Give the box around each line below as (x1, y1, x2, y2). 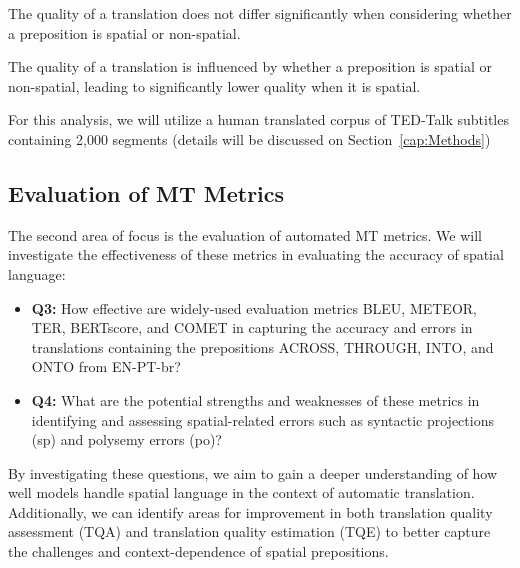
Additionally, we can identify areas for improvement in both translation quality (8, 501, 493, 522)
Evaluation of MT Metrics (8, 177, 285, 208)
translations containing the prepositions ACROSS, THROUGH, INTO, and (31, 336, 494, 357)
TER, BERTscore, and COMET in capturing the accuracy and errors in (31, 317, 473, 338)
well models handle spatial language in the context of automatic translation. (8, 482, 475, 503)
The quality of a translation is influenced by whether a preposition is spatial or (8, 56, 492, 77)
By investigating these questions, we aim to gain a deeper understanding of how (8, 462, 498, 483)
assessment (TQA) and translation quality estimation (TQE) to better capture (8, 521, 491, 542)
